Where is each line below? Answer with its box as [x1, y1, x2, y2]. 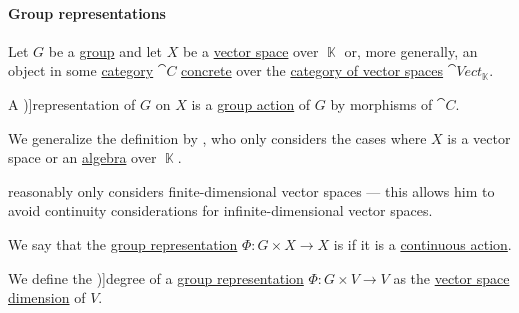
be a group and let [48, 40, 162, 61]
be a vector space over [182, 40, 319, 61]
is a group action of [191, 93, 311, 114]
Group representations [8, 2, 166, 23]
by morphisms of [330, 93, 433, 114]
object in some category [8, 60, 154, 81]
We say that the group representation [8, 233, 238, 254]
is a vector [447, 127, 511, 148]
